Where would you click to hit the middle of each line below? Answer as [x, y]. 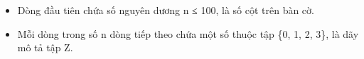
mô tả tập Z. [45, 47]
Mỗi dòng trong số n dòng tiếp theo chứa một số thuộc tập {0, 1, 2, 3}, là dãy [188, 33]
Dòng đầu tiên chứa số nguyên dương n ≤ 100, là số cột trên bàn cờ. [166, 10]
